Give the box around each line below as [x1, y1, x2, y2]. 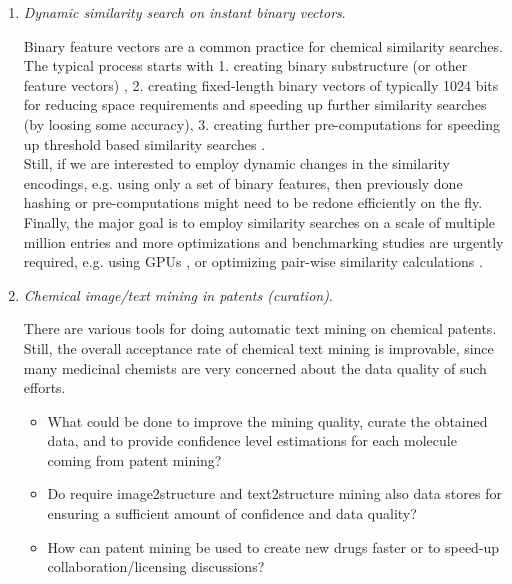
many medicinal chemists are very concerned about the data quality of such [23, 357, 487, 378]
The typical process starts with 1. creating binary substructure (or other [23, 55, 468, 76]
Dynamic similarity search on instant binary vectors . [23, 2, 346, 22]
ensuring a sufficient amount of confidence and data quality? [47, 503, 417, 524]
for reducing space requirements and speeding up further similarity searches [23, 94, 487, 115]
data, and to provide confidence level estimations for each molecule [47, 430, 457, 451]
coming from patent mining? [47, 449, 222, 470]
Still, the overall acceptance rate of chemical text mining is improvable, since [23, 337, 494, 358]
